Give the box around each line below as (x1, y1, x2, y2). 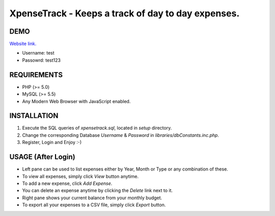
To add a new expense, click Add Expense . (22, 180, 113, 186)
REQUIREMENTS (9, 70, 63, 79)
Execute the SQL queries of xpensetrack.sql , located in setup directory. (22, 125, 172, 131)
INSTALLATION (9, 111, 59, 120)
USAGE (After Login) (9, 153, 76, 161)
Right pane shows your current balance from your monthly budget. (22, 195, 162, 201)
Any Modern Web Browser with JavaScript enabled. (22, 98, 131, 104)
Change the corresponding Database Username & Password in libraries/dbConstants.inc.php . (22, 132, 219, 138)
